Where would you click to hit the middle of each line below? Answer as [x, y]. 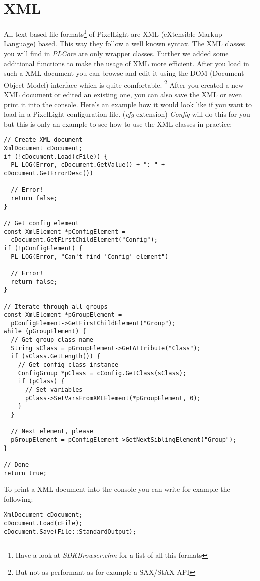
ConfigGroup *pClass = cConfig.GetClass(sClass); [102, 373]
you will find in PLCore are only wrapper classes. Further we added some [116, 53]
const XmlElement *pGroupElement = [63, 315]
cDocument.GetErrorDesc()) [49, 173]
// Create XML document [43, 140]
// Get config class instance [68, 365]
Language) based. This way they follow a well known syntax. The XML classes [125, 43]
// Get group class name [52, 340]
